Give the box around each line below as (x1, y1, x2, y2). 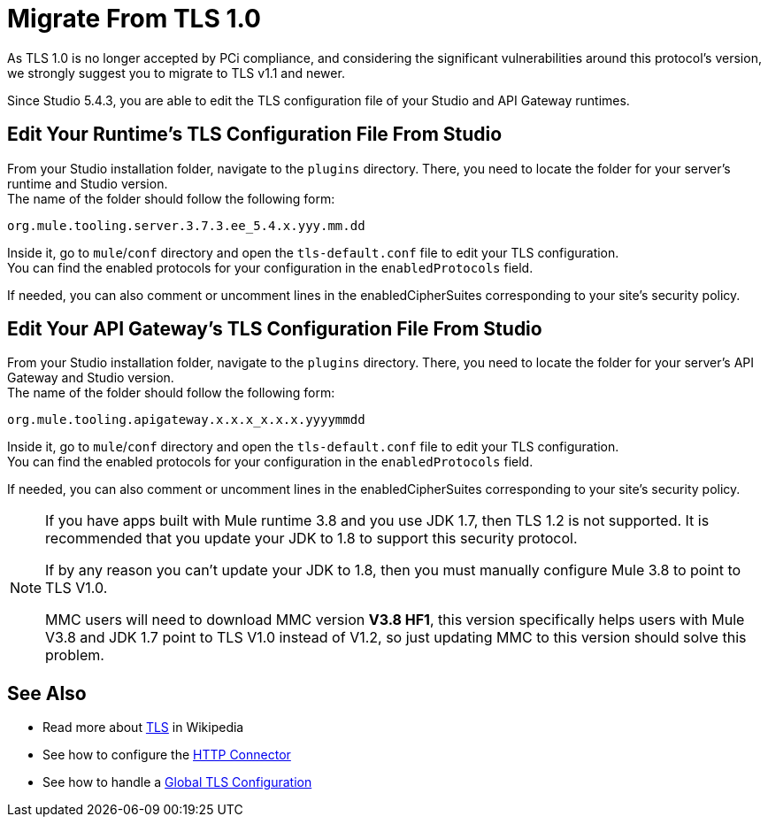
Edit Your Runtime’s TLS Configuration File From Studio (7, 123, 503, 146)
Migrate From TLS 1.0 (7, 4, 261, 34)
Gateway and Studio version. (7, 370, 174, 386)
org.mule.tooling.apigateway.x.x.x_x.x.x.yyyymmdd (7, 412, 365, 427)
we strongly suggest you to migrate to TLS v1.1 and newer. (7, 65, 345, 81)
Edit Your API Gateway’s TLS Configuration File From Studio (7, 318, 542, 341)
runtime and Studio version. (7, 175, 168, 191)
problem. (45, 646, 104, 665)
